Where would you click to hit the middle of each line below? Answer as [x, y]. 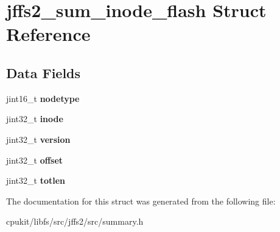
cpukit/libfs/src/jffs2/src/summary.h [75, 221]
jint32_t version [38, 139]
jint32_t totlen [36, 180]
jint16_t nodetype [43, 98]
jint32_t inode [35, 119]
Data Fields [44, 72]
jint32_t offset [35, 160]
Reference [48, 34]
